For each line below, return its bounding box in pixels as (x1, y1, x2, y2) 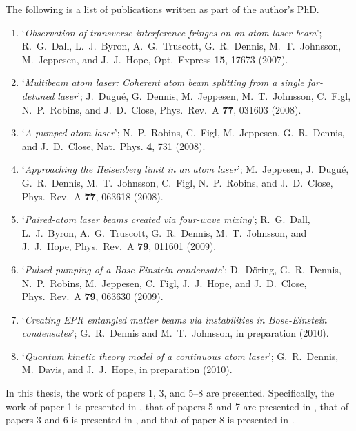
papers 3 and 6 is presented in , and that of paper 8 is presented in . (6, 412, 295, 427)
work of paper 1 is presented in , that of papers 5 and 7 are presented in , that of (6, 399, 349, 413)
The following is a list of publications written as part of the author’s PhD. (6, 2, 319, 16)
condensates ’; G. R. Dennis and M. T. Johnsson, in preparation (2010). (21, 326, 329, 340)
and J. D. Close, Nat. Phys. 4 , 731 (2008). (21, 138, 206, 153)
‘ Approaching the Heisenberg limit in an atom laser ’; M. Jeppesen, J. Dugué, (21, 162, 349, 176)
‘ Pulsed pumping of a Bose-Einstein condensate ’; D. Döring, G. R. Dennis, (21, 262, 342, 276)
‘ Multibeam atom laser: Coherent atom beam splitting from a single (21, 75, 304, 90)
